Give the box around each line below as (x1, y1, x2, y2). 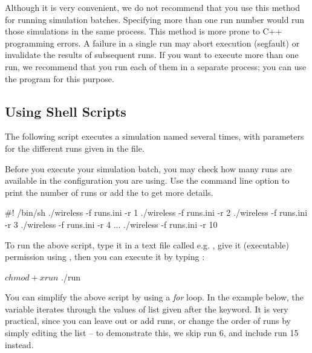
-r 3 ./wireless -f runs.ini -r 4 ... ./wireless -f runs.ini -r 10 (5, 218, 218, 230)
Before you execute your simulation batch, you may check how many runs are (5, 162, 292, 175)
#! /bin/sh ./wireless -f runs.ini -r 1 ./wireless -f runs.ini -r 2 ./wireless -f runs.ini (5, 206, 308, 219)
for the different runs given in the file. (5, 141, 145, 154)
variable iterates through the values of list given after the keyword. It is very (5, 302, 288, 315)
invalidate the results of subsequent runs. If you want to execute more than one (5, 48, 299, 61)
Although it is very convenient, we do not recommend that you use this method (5, 1, 300, 13)
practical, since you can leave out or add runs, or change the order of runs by (5, 314, 291, 327)
